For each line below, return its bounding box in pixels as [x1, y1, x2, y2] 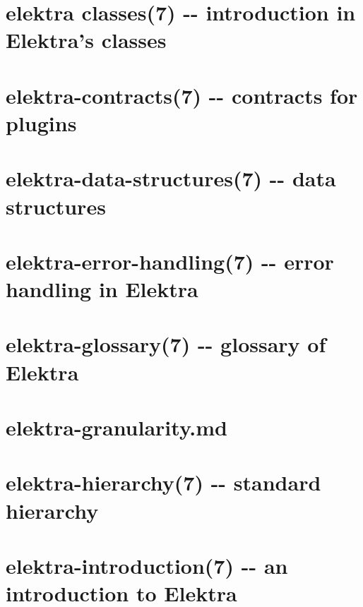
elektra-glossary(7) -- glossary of [6, 330, 326, 359]
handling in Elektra [6, 275, 198, 303]
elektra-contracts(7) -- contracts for [6, 80, 358, 109]
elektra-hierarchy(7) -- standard [6, 468, 321, 497]
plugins [6, 108, 77, 137]
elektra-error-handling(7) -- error [6, 246, 334, 275]
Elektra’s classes [6, 25, 167, 54]
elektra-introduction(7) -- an [6, 551, 288, 579]
